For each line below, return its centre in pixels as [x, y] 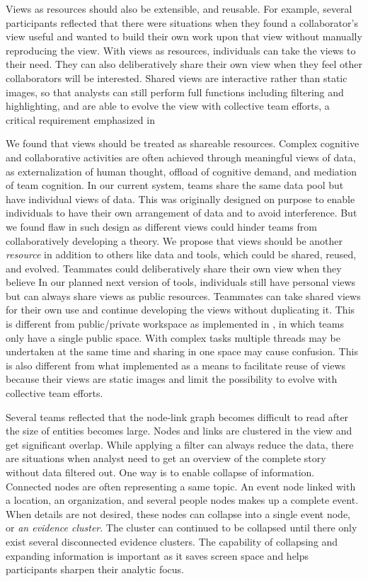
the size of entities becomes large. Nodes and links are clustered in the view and [179, 431]
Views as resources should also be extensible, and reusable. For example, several [179, 8]
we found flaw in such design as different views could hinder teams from [161, 226]
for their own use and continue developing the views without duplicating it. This [180, 310]
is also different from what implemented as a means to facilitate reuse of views [176, 365]
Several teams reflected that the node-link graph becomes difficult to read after [177, 416]
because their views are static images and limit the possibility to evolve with [172, 379]
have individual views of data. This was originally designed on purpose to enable [180, 199]
